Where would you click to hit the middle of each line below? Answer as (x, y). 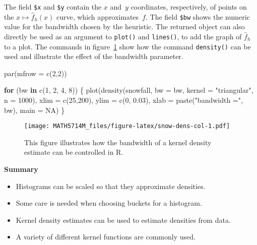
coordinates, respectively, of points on (189, 7)
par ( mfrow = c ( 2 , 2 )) (36, 73)
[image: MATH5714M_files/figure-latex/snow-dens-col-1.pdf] (127, 126)
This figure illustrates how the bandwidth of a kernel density (118, 142)
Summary (21, 169)
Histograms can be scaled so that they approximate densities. (111, 186)
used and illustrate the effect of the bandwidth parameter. (94, 56)
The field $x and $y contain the (53, 7)
